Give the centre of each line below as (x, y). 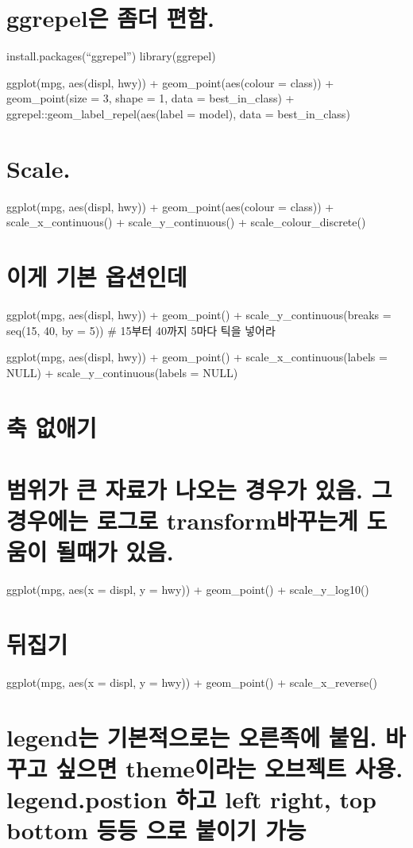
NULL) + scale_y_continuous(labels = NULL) (122, 372)
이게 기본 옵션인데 (97, 276)
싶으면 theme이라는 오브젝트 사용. (230, 767)
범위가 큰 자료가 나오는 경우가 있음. (185, 489)
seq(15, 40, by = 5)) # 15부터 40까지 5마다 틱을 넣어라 (141, 330)
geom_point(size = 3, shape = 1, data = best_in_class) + (151, 98)
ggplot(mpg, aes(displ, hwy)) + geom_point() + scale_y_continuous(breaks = (199, 314)
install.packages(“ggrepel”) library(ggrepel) (111, 56)
